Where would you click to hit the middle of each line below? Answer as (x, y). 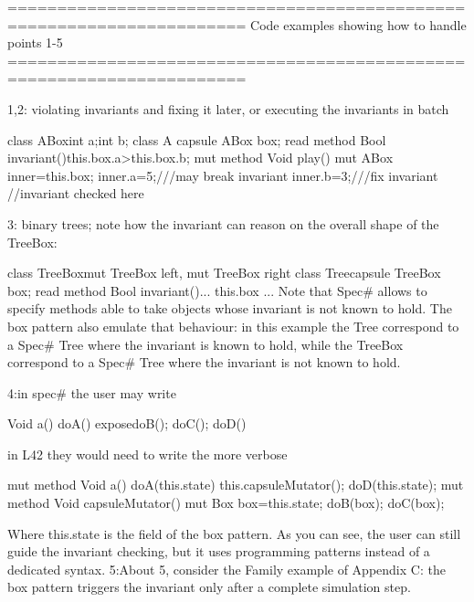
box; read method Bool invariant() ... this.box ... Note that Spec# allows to (217, 290)
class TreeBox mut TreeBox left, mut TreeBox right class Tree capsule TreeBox (224, 273)
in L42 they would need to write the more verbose (147, 454)
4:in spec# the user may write (92, 392)
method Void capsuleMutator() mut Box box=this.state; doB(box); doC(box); (226, 503)
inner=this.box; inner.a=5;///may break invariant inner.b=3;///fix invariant (223, 175)
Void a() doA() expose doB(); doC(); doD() (127, 423)
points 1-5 (35, 42)
